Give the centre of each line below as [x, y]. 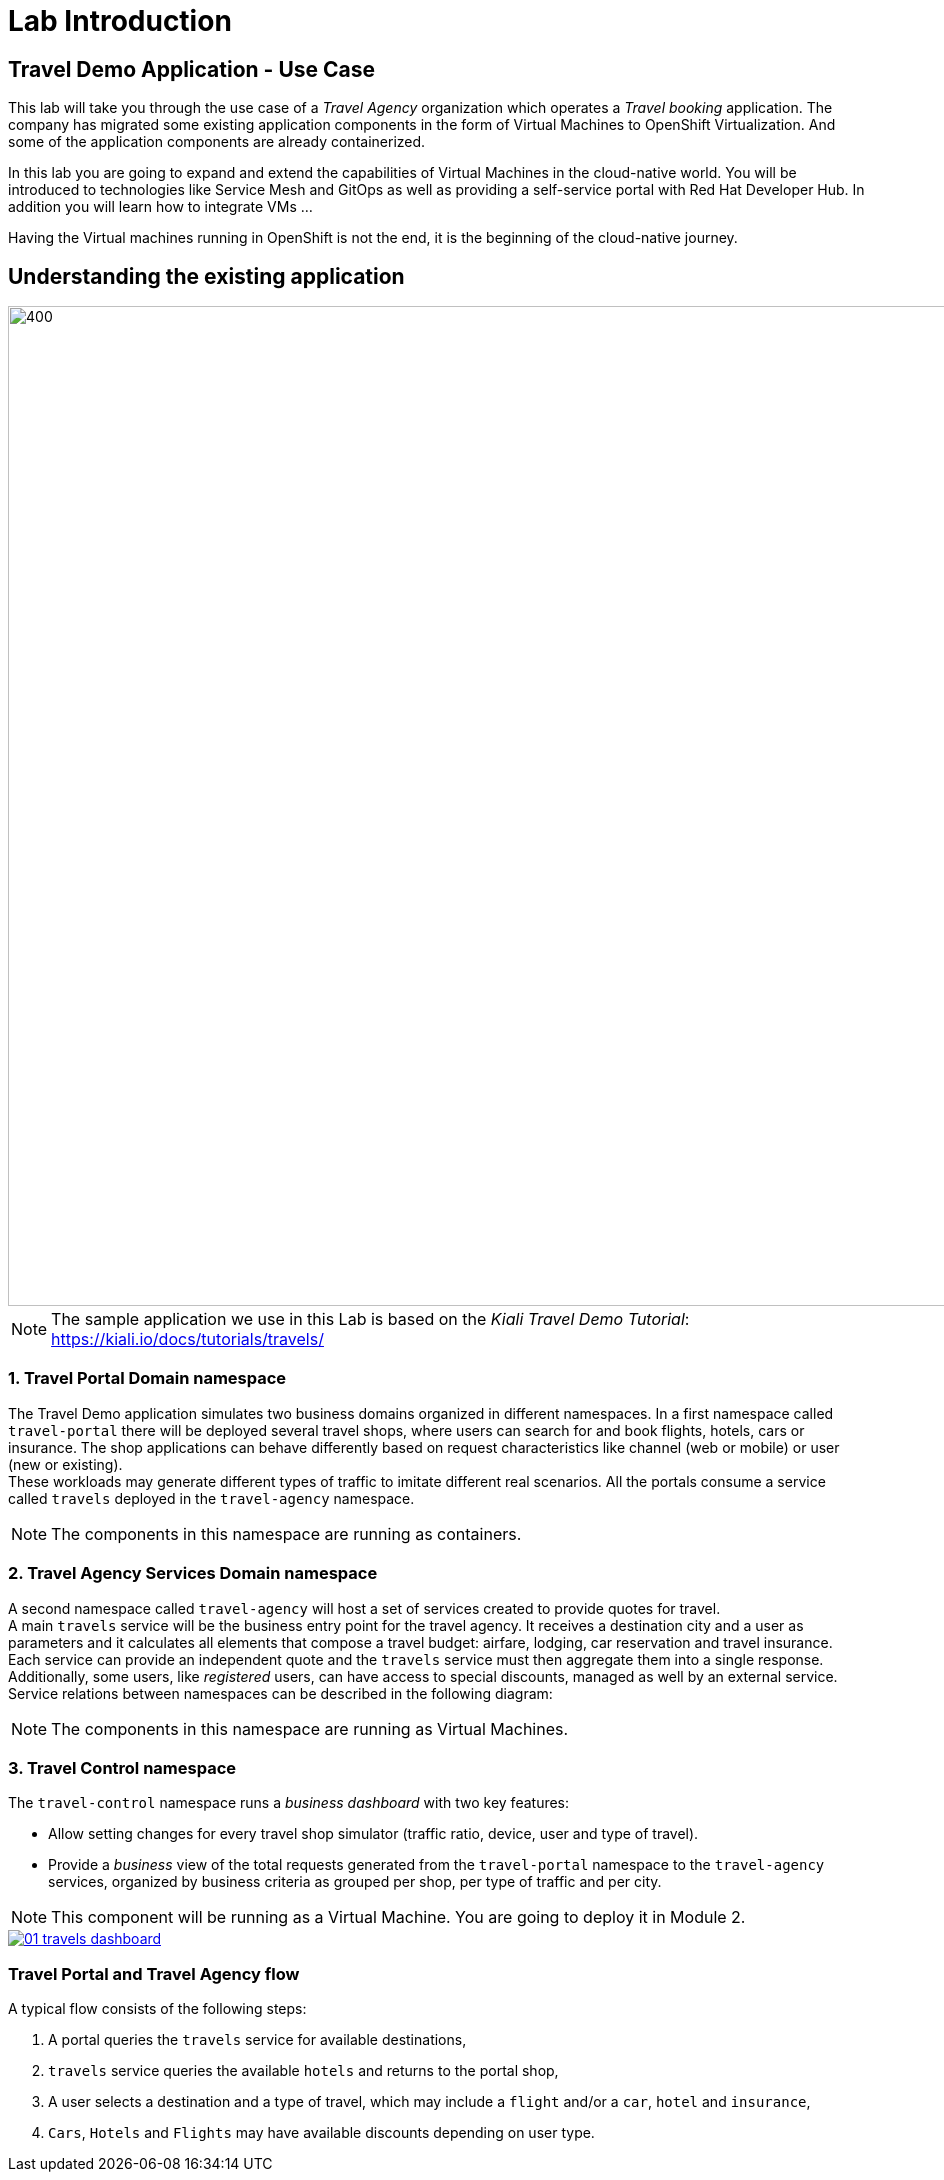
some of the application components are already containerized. [217, 142]
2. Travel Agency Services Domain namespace [193, 1573]
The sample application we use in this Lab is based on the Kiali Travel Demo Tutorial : [370, 1319]
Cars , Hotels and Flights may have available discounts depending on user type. [321, 2133]
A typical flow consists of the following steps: [157, 2009]
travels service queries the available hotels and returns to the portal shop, [303, 2071]
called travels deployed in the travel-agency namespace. [211, 1498]
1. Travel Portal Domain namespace [147, 1378]
